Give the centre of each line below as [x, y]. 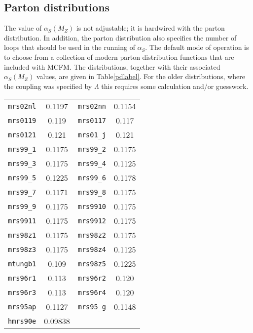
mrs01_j [92, 135]
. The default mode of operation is [197, 47]
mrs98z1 [22, 235]
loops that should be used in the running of [70, 47]
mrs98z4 [92, 249]
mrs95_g [92, 307]
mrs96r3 [22, 292]
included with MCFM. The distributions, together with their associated [112, 66]
